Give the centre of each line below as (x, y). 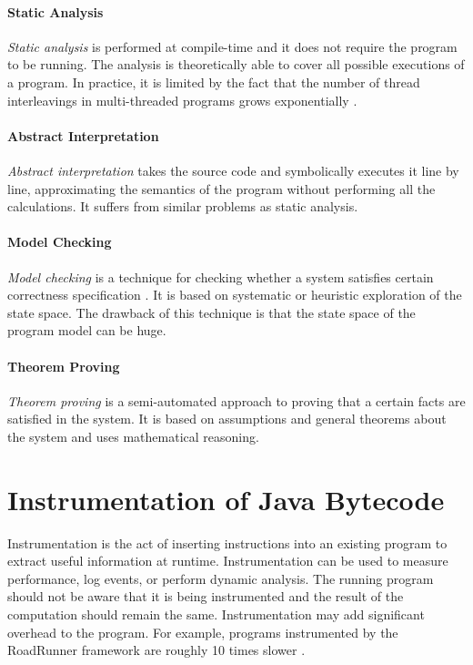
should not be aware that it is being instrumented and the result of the (206, 596)
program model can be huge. (87, 330)
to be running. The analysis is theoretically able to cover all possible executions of (236, 64)
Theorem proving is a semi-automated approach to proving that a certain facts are (236, 400)
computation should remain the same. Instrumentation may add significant (216, 614)
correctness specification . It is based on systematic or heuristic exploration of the (235, 295)
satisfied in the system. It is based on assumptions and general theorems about (227, 419)
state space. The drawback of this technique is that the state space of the (211, 312)
